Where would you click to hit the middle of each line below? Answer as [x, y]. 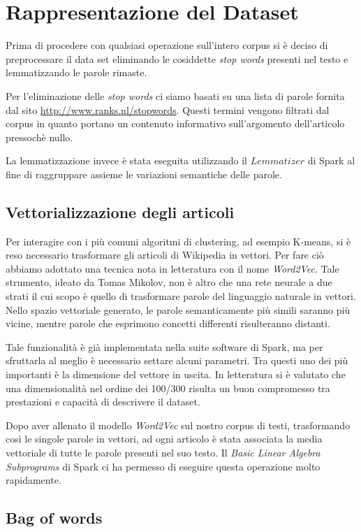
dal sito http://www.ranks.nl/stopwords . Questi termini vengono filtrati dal [168, 109]
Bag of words [54, 518]
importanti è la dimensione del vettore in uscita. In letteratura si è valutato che [176, 374]
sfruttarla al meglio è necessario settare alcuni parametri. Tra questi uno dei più [177, 360]
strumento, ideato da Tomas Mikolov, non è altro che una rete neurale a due [169, 282]
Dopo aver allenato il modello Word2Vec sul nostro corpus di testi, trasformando [178, 425]
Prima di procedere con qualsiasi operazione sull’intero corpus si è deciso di [167, 45]
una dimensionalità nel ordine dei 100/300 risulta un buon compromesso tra [168, 388]
